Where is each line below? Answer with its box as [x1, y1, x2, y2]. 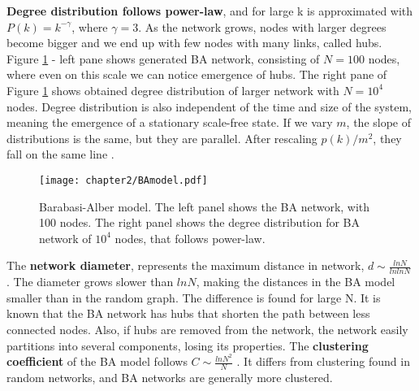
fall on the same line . [6, 146, 114, 163]
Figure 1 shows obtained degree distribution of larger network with [6, 81, 339, 98]
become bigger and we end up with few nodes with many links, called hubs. [6, 34, 382, 51]
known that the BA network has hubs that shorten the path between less [6, 305, 370, 322]
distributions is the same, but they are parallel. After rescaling [6, 129, 317, 146]
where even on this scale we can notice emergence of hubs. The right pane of [6, 66, 387, 83]
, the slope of [346, 114, 412, 131]
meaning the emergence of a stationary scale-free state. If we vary [6, 114, 333, 131]
